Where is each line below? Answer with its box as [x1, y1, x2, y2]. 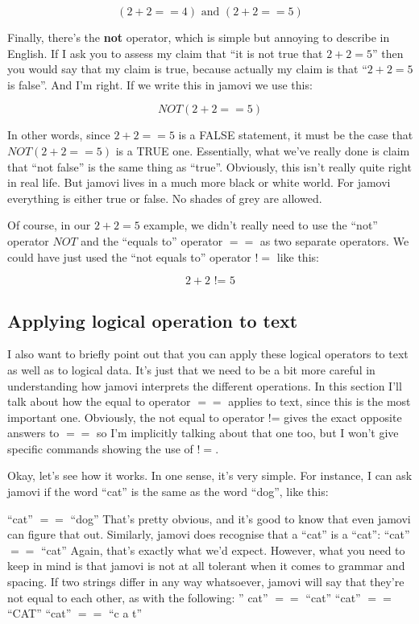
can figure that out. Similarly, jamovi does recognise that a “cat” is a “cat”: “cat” [7, 526, 410, 543]
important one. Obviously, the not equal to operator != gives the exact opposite [7, 408, 402, 425]
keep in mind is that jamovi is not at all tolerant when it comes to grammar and [7, 557, 405, 574]
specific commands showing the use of [7, 440, 193, 457]
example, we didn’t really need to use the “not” [143, 217, 378, 233]
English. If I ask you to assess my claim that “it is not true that [7, 44, 323, 61]
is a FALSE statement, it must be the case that [178, 126, 413, 143]
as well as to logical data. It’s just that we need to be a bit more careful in [7, 361, 375, 378]
